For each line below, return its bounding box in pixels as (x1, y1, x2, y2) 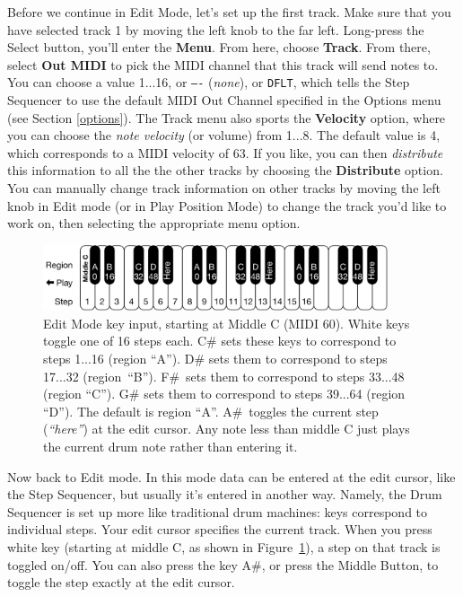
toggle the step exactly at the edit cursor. (7, 573, 235, 592)
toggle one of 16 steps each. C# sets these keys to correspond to (43, 331, 397, 350)
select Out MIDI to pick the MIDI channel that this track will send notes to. (7, 55, 439, 74)
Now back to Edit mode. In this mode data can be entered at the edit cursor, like (7, 467, 456, 486)
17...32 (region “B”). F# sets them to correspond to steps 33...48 (43, 366, 405, 385)
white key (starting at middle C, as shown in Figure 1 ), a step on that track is (7, 538, 441, 556)
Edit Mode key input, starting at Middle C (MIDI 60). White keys (43, 313, 410, 332)
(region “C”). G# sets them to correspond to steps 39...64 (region (43, 384, 406, 403)
